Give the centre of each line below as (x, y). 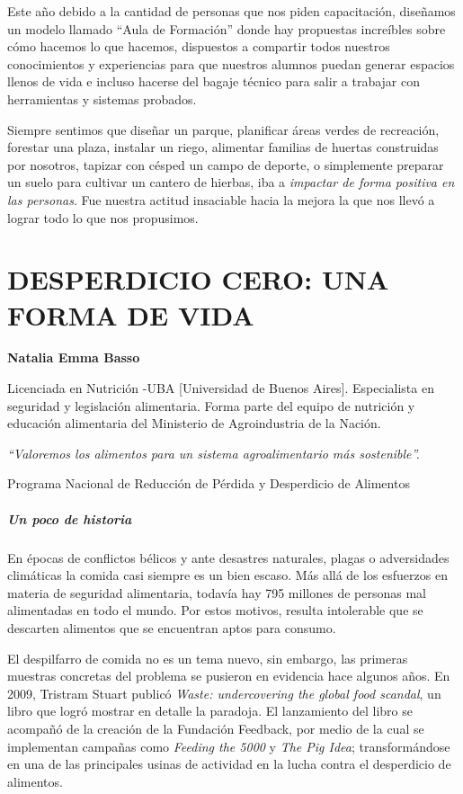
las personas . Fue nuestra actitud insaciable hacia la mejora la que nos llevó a (221, 199)
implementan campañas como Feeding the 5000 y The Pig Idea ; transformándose (229, 746)
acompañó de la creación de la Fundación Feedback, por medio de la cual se (216, 728)
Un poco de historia (70, 518)
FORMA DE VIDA (131, 314)
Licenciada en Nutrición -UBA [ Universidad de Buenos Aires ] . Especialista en (221, 388)
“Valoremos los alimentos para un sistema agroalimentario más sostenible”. (214, 453)
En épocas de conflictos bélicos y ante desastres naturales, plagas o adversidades (228, 557)
